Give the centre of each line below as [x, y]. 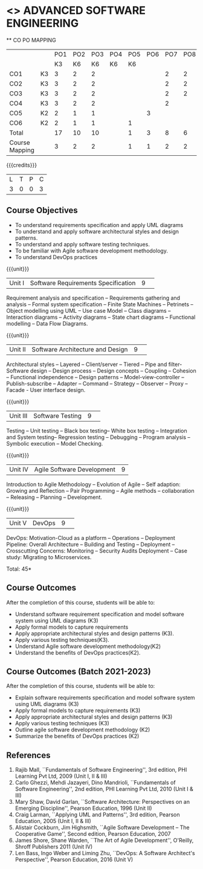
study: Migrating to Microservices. [49, 557]
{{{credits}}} [22, 165]
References [28, 755]
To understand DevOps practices [56, 257]
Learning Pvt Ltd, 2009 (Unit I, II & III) [61, 776]
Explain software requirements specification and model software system [105, 697]
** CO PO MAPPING [31, 40]
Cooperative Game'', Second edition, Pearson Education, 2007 [93, 834]
